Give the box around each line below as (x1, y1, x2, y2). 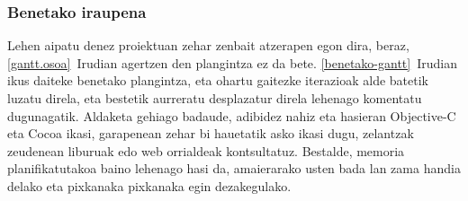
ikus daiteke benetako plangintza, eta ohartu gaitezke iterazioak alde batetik (7, 71, 428, 90)
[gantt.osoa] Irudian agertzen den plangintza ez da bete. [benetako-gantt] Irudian (7, 53, 457, 72)
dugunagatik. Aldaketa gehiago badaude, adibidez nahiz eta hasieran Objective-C (7, 106, 456, 125)
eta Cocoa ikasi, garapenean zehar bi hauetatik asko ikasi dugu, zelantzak (7, 124, 414, 143)
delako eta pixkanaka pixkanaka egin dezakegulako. (7, 176, 292, 195)
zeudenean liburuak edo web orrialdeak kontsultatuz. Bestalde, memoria (7, 141, 405, 160)
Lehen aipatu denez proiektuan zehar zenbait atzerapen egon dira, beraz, (7, 36, 409, 55)
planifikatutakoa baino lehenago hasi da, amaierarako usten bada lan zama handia (7, 159, 461, 178)
